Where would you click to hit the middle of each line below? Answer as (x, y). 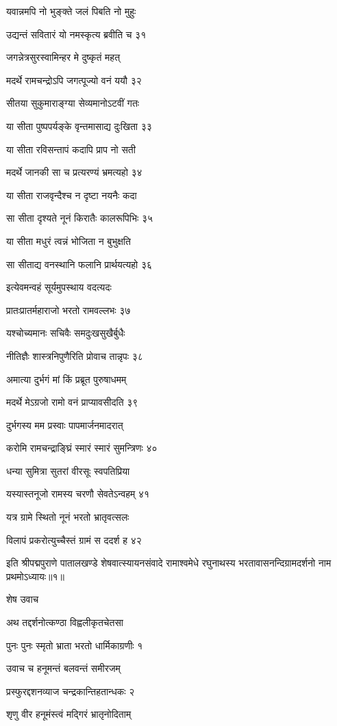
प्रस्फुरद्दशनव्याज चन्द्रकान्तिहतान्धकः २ (71, 691)
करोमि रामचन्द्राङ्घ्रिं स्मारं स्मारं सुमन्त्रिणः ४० (82, 448)
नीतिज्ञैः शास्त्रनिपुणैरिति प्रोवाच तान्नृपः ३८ (75, 355)
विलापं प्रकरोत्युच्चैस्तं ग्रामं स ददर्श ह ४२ (74, 540)
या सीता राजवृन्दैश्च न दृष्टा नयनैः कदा (72, 195)
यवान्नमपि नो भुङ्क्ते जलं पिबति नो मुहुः (71, 11)
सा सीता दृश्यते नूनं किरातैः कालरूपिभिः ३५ (80, 218)
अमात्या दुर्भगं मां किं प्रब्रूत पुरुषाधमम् (66, 379)
